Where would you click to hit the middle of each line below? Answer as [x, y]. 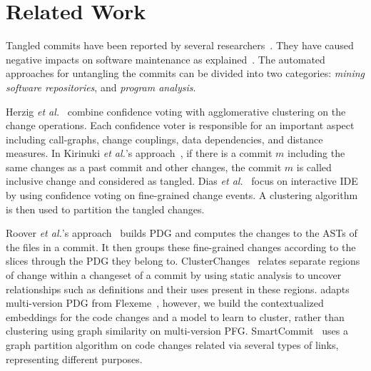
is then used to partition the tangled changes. [105, 209]
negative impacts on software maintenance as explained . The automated [166, 59]
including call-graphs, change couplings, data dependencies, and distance [164, 139]
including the [316, 153]
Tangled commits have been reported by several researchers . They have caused [180, 45]
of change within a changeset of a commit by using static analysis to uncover [174, 275]
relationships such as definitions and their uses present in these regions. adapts [178, 289]
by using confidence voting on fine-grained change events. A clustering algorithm [182, 195]
